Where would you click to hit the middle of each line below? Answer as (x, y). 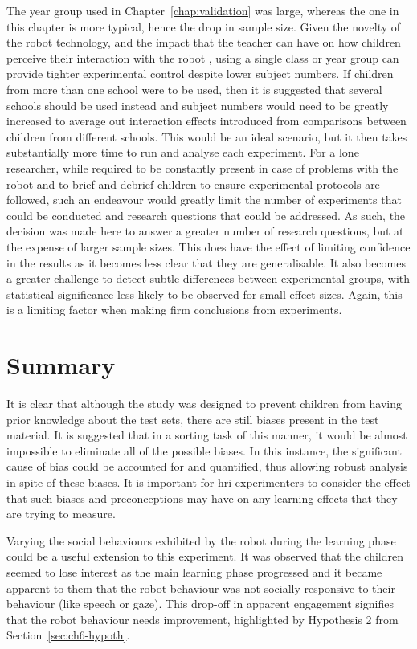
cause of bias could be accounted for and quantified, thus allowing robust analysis (207, 466)
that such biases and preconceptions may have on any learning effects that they (202, 498)
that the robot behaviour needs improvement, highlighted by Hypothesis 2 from (202, 619)
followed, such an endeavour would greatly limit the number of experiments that (204, 200)
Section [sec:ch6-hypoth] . (68, 635)
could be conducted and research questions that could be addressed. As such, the (206, 215)
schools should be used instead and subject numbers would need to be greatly (198, 105)
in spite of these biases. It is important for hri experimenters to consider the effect (208, 482)
